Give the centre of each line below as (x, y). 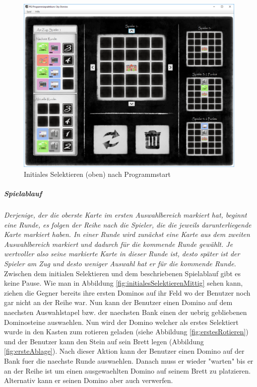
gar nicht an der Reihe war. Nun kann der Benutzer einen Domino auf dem (118, 302)
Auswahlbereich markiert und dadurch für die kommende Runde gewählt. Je (119, 244)
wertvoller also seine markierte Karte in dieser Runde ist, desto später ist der (122, 254)
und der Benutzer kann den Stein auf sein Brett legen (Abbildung (104, 341)
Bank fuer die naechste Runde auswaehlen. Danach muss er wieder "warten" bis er (129, 361)
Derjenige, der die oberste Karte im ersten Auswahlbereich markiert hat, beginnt (126, 215)
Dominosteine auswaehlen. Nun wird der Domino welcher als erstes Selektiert (121, 322)
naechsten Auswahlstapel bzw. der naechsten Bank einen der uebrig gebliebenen (126, 312)
